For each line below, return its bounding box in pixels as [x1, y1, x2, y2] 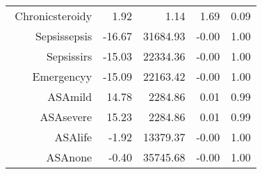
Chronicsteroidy [15, 8, 92, 24]
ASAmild [47, 88, 92, 104]
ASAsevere [40, 109, 92, 125]
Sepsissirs [46, 48, 92, 64]
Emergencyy [32, 68, 92, 84]
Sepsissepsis [35, 28, 92, 44]
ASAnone [46, 149, 92, 165]
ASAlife [54, 129, 92, 145]
